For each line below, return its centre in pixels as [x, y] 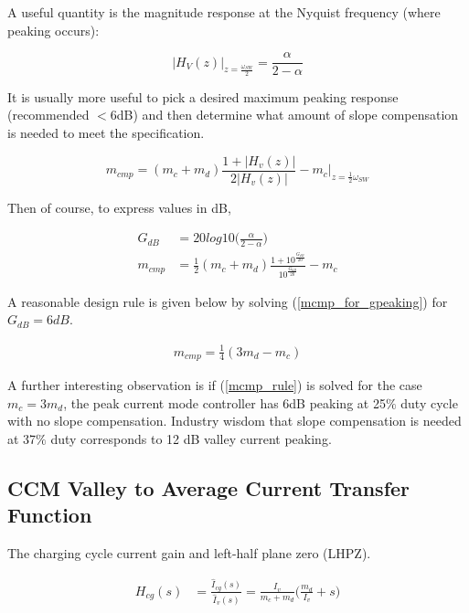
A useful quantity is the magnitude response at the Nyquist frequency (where [224, 12]
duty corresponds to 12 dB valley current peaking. [191, 438]
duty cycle [429, 402]
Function [50, 515]
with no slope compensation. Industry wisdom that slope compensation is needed [234, 421]
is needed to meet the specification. [106, 133]
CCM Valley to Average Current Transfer [209, 487]
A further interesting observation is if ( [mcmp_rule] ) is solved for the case [215, 384]
